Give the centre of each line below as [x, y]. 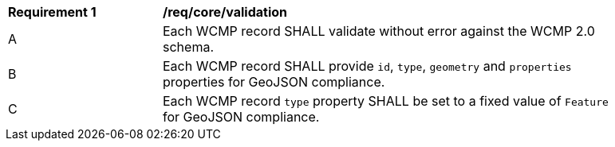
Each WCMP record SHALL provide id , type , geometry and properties [367, 66]
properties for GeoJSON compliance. [274, 82]
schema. [188, 47]
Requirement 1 [52, 12]
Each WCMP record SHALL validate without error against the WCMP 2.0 [379, 31]
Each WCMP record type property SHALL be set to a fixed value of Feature [386, 101]
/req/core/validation [225, 12]
